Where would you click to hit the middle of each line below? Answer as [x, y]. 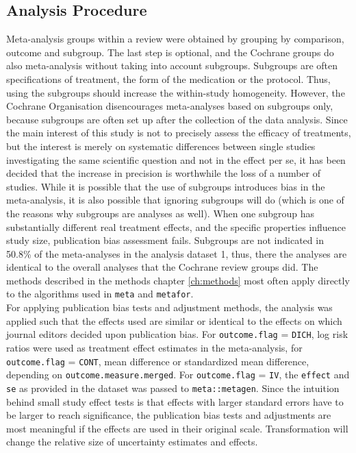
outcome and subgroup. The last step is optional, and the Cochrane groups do [170, 52]
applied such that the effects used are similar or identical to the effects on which [174, 320]
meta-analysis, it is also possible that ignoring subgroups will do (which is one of [175, 200]
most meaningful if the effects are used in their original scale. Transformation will [177, 428]
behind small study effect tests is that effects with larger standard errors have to [175, 401]
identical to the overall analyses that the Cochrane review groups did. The [162, 267]
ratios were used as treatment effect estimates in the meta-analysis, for [154, 347]
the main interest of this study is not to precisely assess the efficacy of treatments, [179, 133]
